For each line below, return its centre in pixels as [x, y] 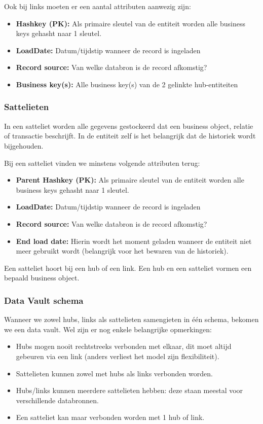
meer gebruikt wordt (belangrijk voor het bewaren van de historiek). [122, 251]
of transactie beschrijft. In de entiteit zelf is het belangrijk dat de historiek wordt [130, 136]
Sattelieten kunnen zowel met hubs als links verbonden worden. [114, 373]
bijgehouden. [24, 145]
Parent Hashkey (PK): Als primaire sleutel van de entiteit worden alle [130, 180]
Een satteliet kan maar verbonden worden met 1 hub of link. [110, 417]
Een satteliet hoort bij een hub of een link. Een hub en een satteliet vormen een [128, 268]
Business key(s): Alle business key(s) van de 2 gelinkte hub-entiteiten [127, 84]
